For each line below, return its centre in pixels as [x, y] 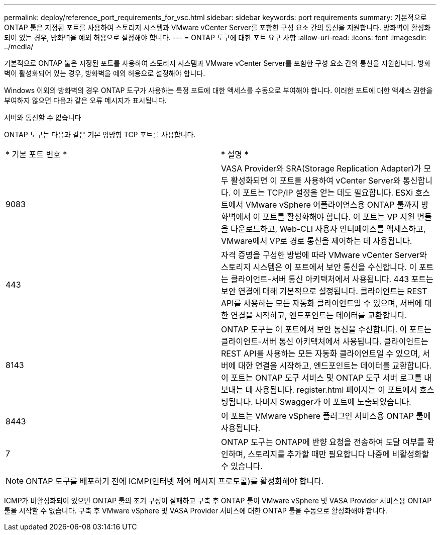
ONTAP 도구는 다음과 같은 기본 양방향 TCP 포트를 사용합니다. [100, 135]
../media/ [19, 47]
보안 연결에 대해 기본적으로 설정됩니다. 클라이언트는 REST [324, 291]
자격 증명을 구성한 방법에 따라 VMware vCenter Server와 [324, 255]
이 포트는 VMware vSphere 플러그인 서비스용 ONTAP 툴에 [326, 416]
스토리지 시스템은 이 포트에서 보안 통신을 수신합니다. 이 [319, 267]
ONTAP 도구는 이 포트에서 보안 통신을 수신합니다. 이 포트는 [326, 329]
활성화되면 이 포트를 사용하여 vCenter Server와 [316, 181]
